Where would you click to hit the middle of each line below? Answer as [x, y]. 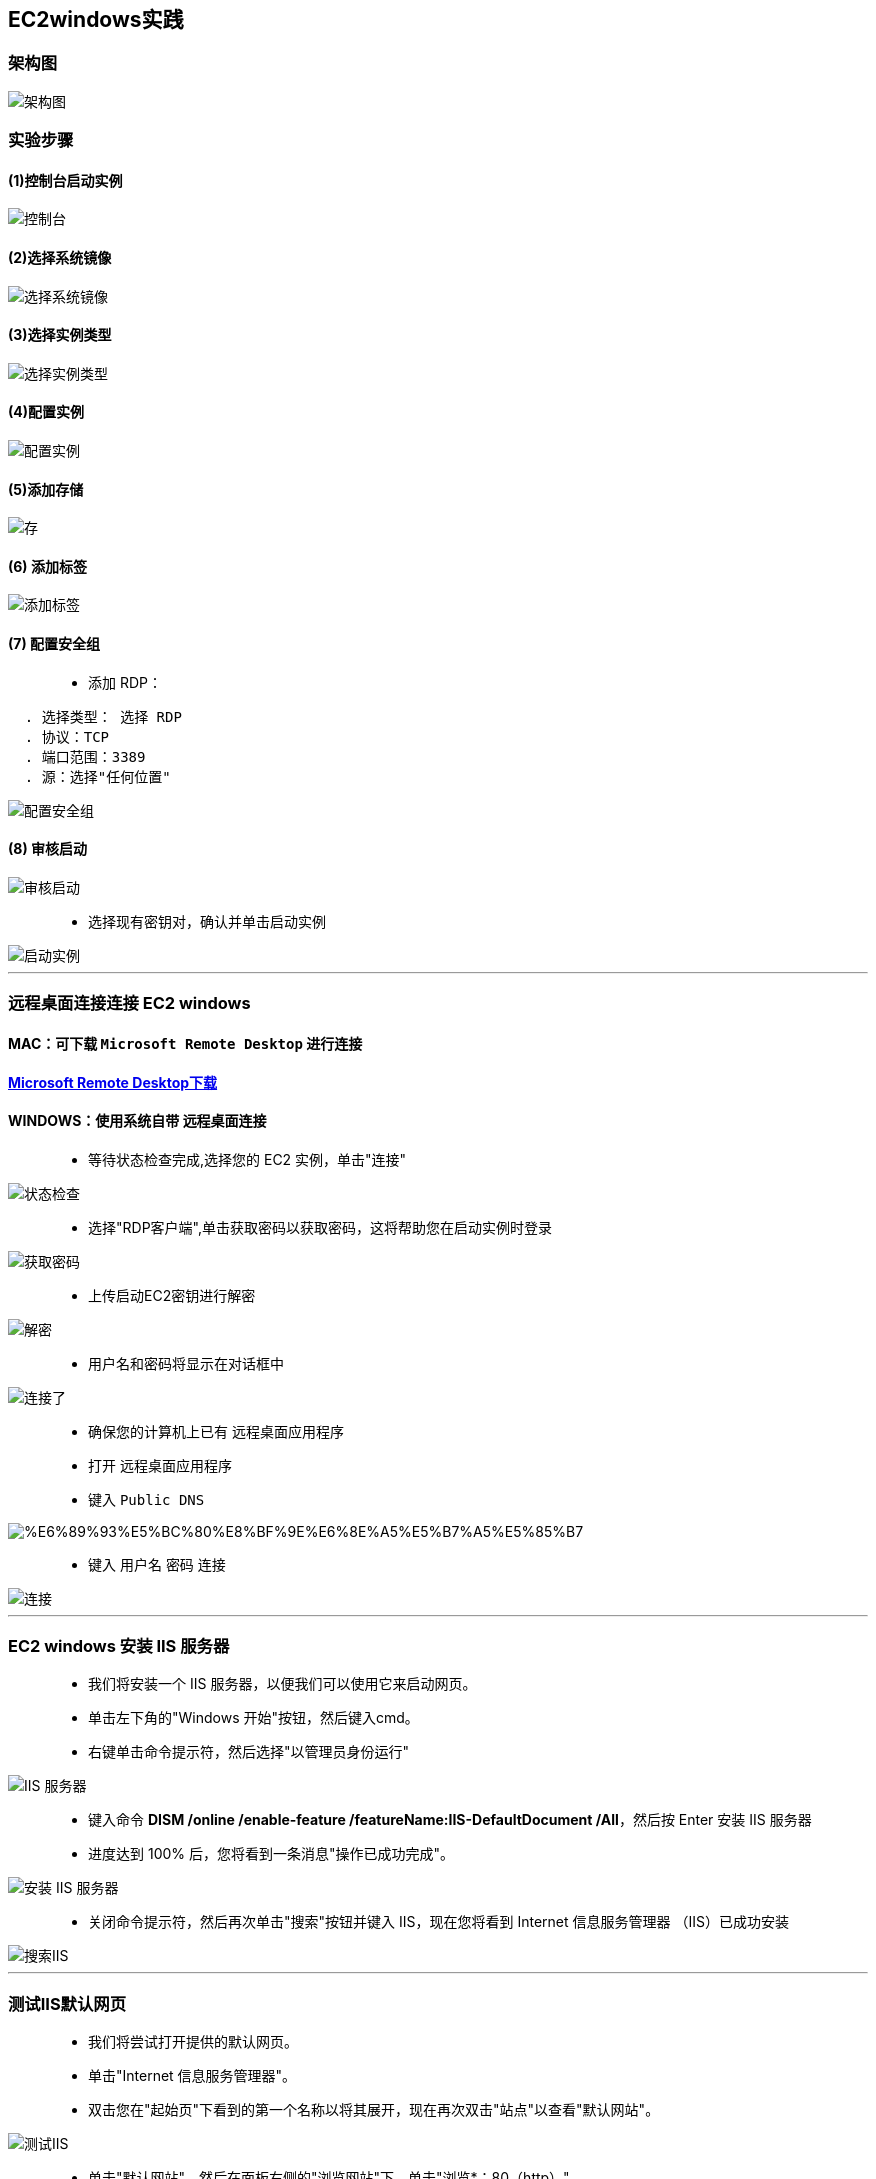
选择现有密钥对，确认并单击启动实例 [207, 921]
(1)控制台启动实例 [65, 180]
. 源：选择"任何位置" [97, 776]
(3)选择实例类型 [60, 335]
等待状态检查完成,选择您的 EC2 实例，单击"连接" [247, 1159]
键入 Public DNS [146, 1499]
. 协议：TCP [67, 736]
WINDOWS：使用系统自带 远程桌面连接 [137, 1121]
